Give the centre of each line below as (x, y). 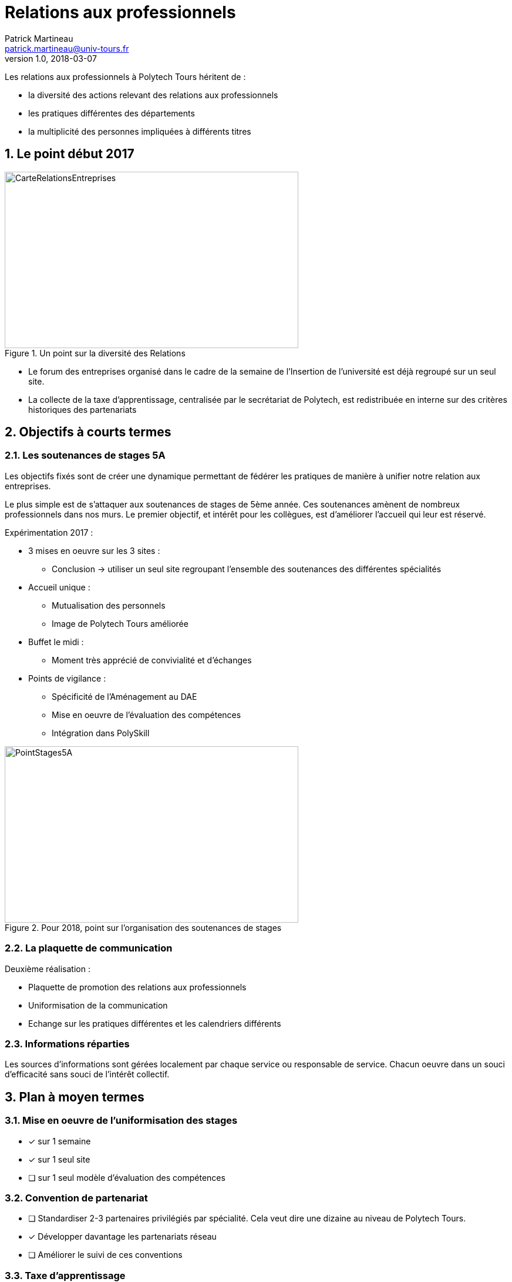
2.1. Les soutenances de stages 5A (85, 455)
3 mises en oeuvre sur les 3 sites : (94, 550)
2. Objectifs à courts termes (88, 432)
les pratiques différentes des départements (112, 113)
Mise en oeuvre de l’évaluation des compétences (146, 715)
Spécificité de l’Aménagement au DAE (124, 696)
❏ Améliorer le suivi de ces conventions (105, 1255)
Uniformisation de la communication (98, 1005)
